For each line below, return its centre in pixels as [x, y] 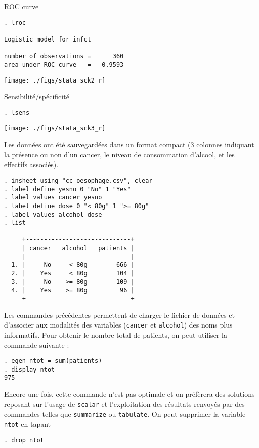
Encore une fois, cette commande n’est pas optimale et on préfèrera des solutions [129, 394]
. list [15, 223]
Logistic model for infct [48, 39]
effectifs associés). [31, 164]
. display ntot [30, 369]
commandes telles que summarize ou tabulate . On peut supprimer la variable [125, 414]
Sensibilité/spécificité [37, 96]
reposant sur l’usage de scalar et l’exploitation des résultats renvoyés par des [124, 404]
